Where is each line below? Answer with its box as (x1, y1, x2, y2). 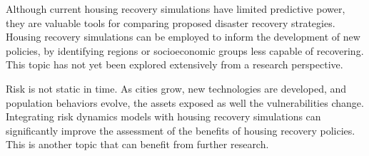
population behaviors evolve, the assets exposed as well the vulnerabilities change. (6, 95, 364, 110)
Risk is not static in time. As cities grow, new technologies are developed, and (6, 80, 347, 95)
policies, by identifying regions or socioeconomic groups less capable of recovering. (6, 43, 364, 58)
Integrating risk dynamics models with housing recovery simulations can (6, 109, 321, 124)
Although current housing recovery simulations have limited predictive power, (6, 1, 345, 16)
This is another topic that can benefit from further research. (6, 137, 269, 152)
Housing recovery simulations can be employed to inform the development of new (6, 29, 360, 44)
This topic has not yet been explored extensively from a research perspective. (6, 57, 343, 72)
